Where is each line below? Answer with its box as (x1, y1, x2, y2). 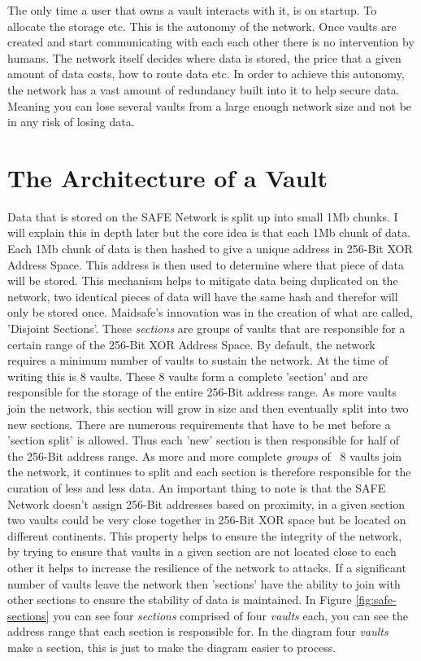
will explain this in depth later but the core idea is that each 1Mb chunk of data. (7, 224, 411, 241)
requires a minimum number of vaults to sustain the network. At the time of (7, 352, 388, 369)
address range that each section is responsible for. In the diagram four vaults (7, 623, 388, 640)
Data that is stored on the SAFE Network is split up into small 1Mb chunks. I (7, 208, 398, 225)
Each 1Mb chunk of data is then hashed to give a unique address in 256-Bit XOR (7, 240, 413, 257)
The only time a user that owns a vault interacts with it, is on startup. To (7, 2, 377, 18)
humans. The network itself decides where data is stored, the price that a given (7, 49, 401, 66)
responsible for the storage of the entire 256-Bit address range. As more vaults (7, 383, 397, 401)
